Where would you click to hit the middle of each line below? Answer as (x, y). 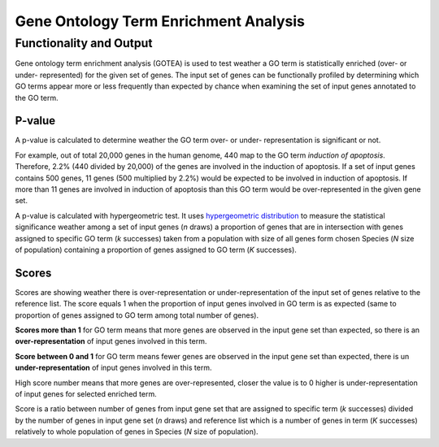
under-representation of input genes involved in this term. (113, 368)
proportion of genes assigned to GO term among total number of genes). (137, 315)
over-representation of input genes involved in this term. (111, 341)
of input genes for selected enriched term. (86, 394)
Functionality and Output (84, 43)
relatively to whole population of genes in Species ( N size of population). (137, 432)
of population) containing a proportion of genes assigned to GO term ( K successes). (156, 250)
